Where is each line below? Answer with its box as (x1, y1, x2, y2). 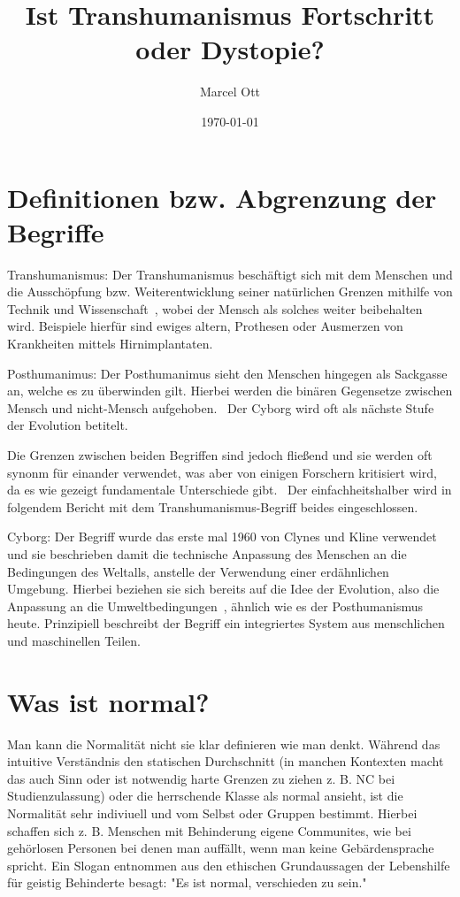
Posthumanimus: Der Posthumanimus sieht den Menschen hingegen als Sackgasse (7, 364, 448, 382)
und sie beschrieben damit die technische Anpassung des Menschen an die (7, 544, 407, 563)
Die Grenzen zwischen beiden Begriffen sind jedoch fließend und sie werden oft (7, 445, 433, 464)
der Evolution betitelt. (7, 416, 128, 434)
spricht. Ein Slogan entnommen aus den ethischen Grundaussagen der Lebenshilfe (7, 855, 450, 874)
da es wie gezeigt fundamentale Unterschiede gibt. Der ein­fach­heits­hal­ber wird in (7, 480, 452, 499)
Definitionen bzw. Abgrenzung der (7, 179, 437, 215)
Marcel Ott (199, 82, 261, 101)
